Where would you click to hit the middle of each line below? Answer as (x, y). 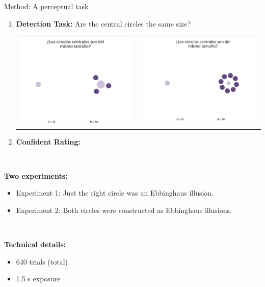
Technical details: (35, 244)
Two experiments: (36, 175)
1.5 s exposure (38, 279)
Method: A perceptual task (46, 6)
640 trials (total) (42, 261)
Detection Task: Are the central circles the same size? (103, 23)
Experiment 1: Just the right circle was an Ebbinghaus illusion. (115, 193)
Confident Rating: (48, 141)
